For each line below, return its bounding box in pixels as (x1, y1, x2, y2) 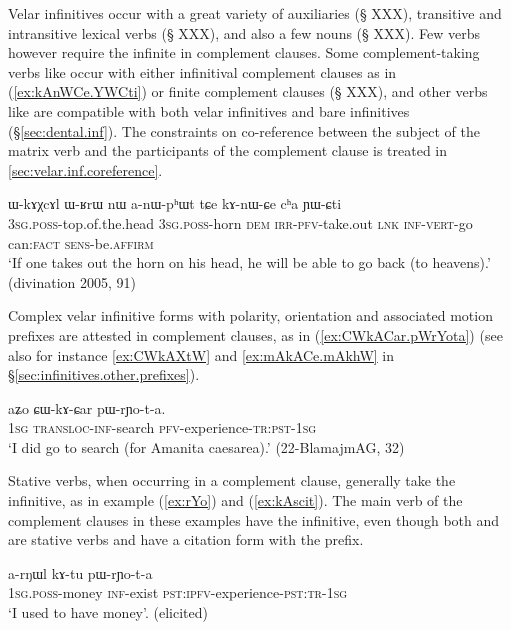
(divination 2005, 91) (8, 271, 136, 292)
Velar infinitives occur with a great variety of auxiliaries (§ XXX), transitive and (8, 3, 502, 23)
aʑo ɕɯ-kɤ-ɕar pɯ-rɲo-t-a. (8, 397, 166, 418)
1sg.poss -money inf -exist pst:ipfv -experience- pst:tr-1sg (8, 582, 348, 603)
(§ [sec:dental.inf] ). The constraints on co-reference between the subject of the (8, 120, 480, 141)
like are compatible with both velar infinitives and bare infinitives (8, 100, 410, 121)
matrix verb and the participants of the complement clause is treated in (8, 140, 448, 161)
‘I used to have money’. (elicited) (8, 602, 208, 623)
